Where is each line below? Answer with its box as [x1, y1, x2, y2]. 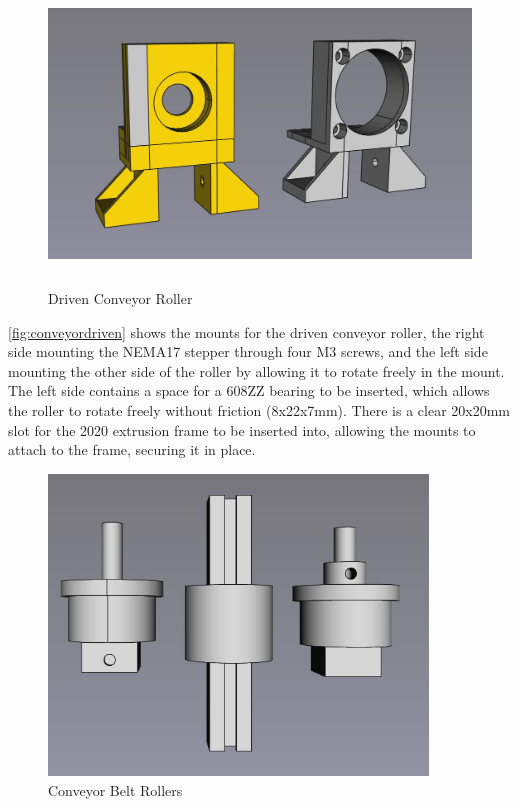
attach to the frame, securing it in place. [8, 439, 256, 460]
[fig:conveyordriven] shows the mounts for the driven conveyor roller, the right [8, 321, 485, 342]
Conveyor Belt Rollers [48, 779, 183, 800]
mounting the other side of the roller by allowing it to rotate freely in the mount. [8, 360, 505, 381]
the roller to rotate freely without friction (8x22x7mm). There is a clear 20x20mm [8, 399, 510, 420]
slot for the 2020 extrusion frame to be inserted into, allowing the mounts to [8, 419, 476, 440]
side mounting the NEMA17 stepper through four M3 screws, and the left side [8, 341, 488, 362]
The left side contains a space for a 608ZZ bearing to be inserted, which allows [8, 380, 490, 401]
